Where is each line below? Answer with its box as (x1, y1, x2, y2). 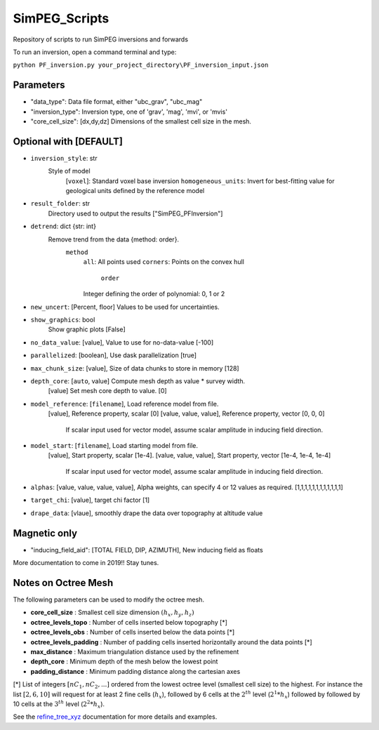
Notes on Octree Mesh (13, 576, 114, 589)
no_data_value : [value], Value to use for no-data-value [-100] (30, 338, 214, 347)
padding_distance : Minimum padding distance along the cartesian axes (30, 667, 241, 675)
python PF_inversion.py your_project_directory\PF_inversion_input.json (13, 61, 269, 69)
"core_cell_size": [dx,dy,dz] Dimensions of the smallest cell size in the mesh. (30, 117, 252, 126)
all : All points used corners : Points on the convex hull (83, 258, 245, 266)
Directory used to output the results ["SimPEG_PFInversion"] (48, 209, 223, 218)
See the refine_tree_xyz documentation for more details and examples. (13, 712, 218, 721)
